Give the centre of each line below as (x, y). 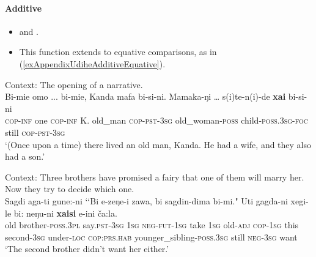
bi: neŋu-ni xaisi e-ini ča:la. (65, 213)
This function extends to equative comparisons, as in (118, 52)
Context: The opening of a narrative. (74, 84)
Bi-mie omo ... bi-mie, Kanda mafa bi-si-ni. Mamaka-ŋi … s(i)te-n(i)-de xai (145, 96)
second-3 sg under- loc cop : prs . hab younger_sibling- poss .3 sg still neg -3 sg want (151, 237)
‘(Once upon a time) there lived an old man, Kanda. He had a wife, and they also (158, 144)
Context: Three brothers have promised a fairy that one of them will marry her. (155, 177)
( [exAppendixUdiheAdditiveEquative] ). (92, 63)
